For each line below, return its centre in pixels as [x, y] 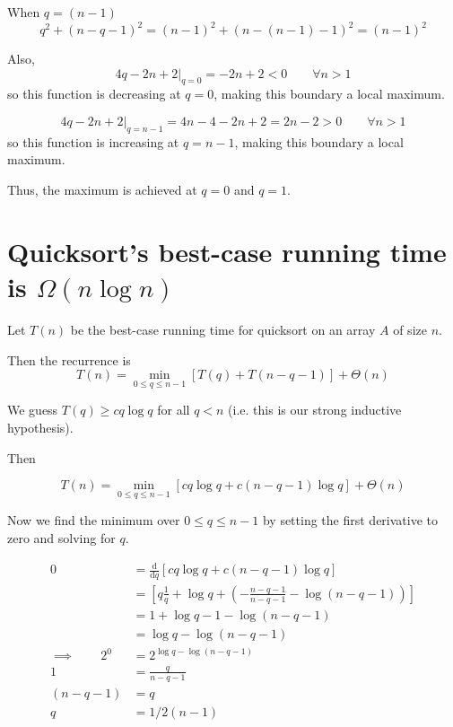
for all [174, 410]
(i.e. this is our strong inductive [315, 410]
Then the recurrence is [69, 359]
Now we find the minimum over [94, 520]
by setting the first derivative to [350, 520]
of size [410, 329]
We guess [33, 410]
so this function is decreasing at [94, 94]
